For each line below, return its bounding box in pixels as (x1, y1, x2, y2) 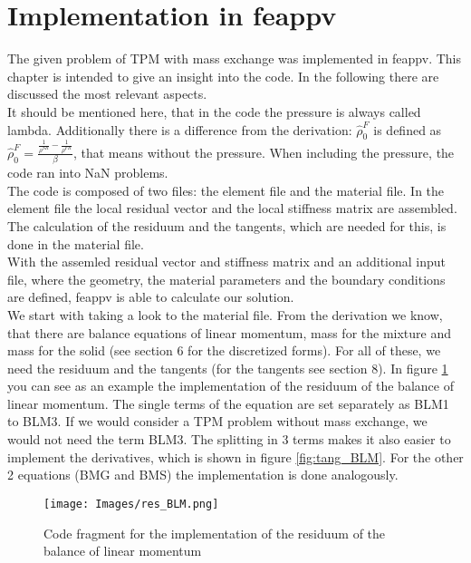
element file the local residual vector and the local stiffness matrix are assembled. (7, 199, 457, 218)
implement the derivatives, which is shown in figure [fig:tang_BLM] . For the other (7, 447, 464, 466)
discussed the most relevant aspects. (7, 84, 207, 103)
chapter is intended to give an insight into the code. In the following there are (7, 66, 439, 85)
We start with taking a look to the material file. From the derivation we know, (7, 305, 443, 324)
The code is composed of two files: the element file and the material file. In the (7, 180, 445, 199)
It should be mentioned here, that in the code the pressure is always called (7, 102, 421, 121)
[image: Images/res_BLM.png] (43, 497, 219, 510)
